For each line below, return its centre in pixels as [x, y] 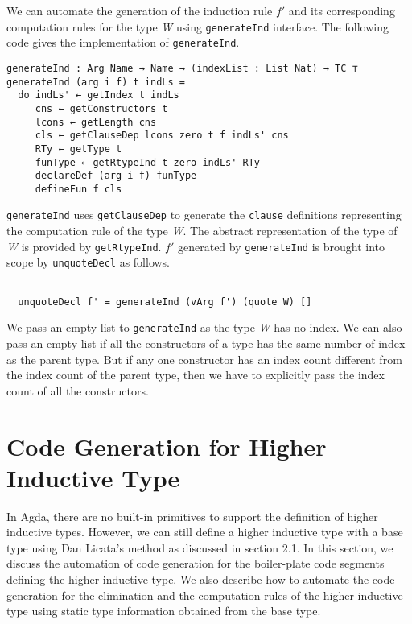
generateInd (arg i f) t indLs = [96, 82]
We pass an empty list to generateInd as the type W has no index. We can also [204, 327]
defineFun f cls [78, 189]
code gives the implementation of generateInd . [123, 42]
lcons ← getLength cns [96, 122]
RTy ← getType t [78, 149]
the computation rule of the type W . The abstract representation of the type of [202, 231]
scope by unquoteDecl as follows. [89, 262]
